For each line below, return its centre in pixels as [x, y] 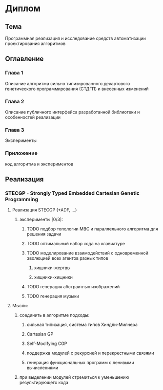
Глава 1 [14, 73]
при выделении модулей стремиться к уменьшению [74, 377]
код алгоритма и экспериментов [39, 164]
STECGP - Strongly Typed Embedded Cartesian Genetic [72, 193]
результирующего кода [44, 383]
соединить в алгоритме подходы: [54, 315]
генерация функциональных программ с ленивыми [80, 363]
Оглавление [24, 59]
